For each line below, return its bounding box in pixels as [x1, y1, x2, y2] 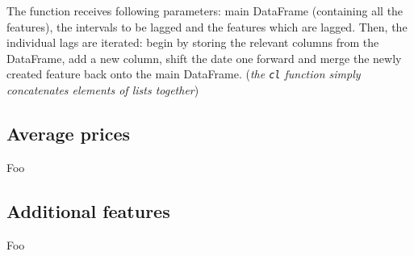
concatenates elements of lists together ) [6, 82, 199, 99]
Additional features [6, 198, 170, 223]
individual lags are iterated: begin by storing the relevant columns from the [6, 34, 379, 51]
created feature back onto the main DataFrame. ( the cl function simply [6, 65, 361, 82]
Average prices [6, 121, 130, 146]
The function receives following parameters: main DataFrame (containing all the [6, 2, 404, 19]
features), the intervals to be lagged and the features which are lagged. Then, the [6, 18, 408, 35]
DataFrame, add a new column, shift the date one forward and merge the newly [6, 49, 402, 66]
